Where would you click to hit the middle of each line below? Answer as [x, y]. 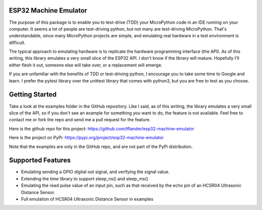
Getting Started [33, 95]
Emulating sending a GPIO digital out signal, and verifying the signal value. [95, 172]
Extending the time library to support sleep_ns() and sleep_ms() [85, 178]
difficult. [17, 42]
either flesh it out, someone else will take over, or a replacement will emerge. [86, 65]
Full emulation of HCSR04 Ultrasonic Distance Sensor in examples [87, 199]
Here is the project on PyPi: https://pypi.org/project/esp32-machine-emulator [86, 138]
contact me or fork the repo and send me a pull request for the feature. [80, 120]
